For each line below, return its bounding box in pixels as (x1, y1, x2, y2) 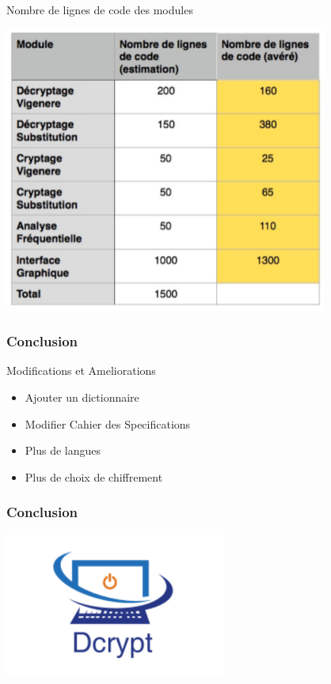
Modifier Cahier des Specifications (25, 415, 191, 432)
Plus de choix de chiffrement (25, 468, 163, 485)
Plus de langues (25, 442, 101, 459)
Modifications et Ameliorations (6, 362, 156, 379)
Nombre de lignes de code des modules (6, 2, 193, 17)
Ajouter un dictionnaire (25, 389, 139, 405)
